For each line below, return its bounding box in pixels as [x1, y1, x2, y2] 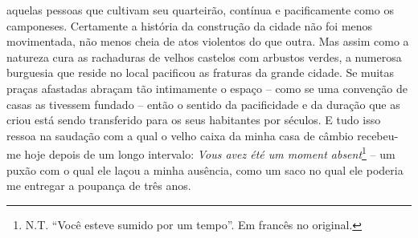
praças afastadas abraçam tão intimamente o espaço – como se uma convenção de [6, 79, 408, 96]
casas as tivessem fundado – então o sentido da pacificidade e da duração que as [6, 95, 400, 112]
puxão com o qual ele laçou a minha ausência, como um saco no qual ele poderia [6, 161, 404, 178]
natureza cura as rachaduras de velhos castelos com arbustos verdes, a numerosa [6, 48, 402, 65]
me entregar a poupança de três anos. [6, 177, 191, 194]
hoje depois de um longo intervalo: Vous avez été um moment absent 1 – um [24, 143, 395, 162]
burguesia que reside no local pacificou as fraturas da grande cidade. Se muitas [6, 64, 395, 81]
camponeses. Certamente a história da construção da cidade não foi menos [6, 17, 373, 34]
